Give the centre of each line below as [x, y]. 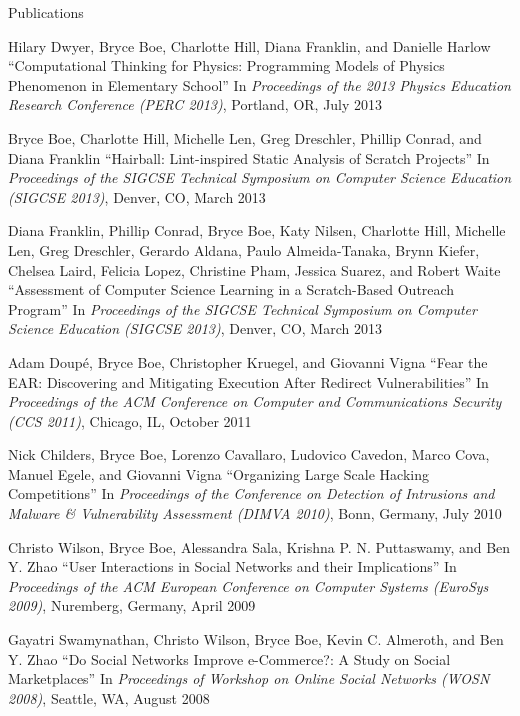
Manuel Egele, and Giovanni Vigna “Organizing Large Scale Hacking [218, 473]
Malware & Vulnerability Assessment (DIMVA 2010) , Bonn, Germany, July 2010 [255, 513]
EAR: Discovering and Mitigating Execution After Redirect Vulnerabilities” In [248, 381]
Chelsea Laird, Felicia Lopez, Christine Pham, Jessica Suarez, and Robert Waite [254, 269]
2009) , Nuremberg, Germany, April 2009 [132, 605]
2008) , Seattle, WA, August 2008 [109, 697]
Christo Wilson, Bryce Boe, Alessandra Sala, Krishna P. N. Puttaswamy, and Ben [259, 546]
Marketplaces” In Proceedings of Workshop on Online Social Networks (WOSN [249, 678]
